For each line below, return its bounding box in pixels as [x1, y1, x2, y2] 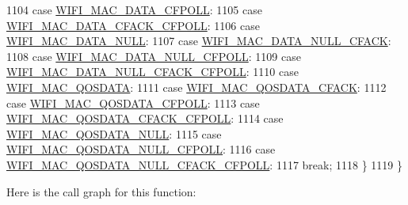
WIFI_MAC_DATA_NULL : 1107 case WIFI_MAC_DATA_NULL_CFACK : [6, 32, 391, 49]
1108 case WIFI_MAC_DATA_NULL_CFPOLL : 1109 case [6, 47, 301, 64]
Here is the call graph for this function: [6, 183, 196, 199]
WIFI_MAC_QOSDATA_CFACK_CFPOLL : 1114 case [6, 110, 284, 127]
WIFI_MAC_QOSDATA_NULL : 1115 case [6, 125, 222, 142]
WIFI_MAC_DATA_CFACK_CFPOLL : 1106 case [6, 17, 260, 33]
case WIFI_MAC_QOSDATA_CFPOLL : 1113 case [6, 94, 260, 111]
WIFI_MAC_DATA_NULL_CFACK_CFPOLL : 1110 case [6, 63, 299, 80]
